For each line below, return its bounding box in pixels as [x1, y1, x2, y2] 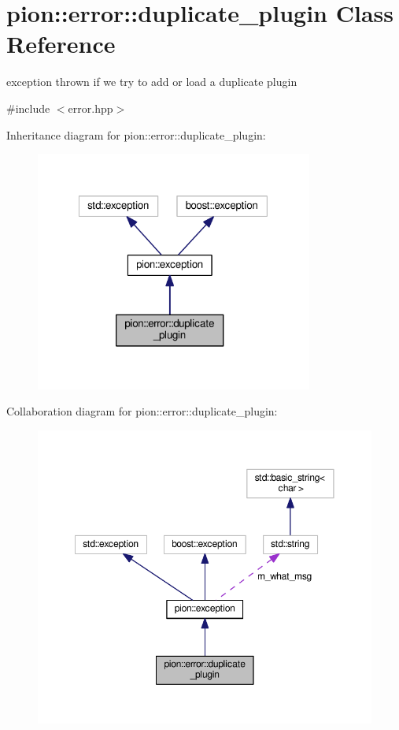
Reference [6, 28, 116, 60]
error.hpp [68, 99, 113, 116]
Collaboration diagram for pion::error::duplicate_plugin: [6, 403, 278, 419]
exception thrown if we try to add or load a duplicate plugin [6, 73, 297, 90]
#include [6, 99, 50, 116]
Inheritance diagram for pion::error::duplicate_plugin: [6, 126, 266, 143]
